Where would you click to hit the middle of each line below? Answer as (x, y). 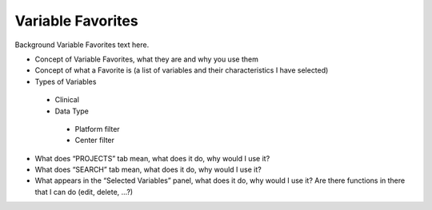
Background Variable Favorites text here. (82, 45)
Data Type (72, 111)
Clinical (67, 100)
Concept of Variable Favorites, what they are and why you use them (147, 59)
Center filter (95, 141)
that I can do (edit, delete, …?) (84, 192)
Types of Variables (66, 81)
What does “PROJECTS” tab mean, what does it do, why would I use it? (152, 158)
